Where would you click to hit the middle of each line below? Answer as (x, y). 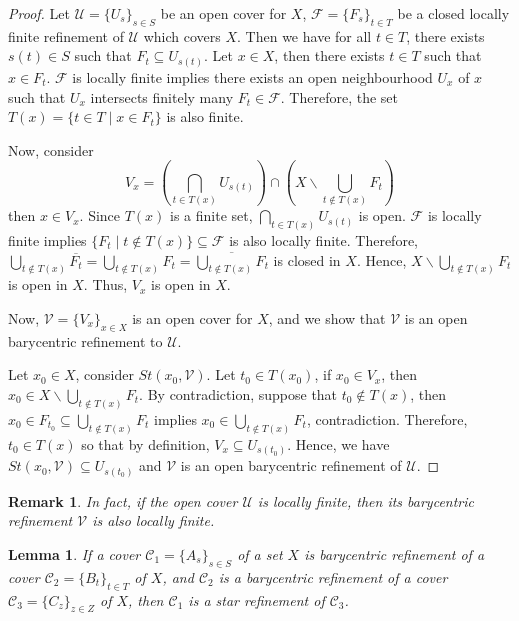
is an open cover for (192, 318)
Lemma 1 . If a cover (74, 553)
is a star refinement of (256, 599)
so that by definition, (145, 443)
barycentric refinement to (85, 340)
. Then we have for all (304, 35)
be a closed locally (453, 13)
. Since (100, 215)
